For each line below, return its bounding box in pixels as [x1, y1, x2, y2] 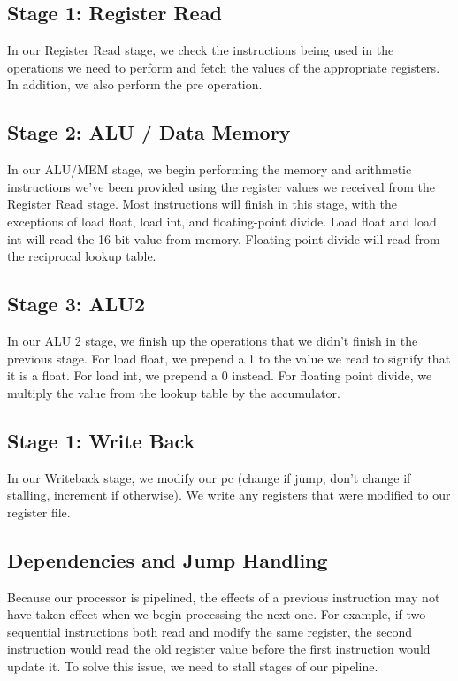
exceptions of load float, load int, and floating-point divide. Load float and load [7, 211, 437, 230]
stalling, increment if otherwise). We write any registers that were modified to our [7, 486, 451, 504]
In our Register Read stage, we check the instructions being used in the [7, 41, 394, 59]
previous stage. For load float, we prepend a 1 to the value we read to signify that [7, 348, 451, 367]
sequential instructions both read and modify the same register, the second [7, 622, 412, 640]
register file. [7, 502, 71, 521]
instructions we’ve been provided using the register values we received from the [7, 177, 435, 195]
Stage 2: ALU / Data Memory [7, 119, 291, 146]
